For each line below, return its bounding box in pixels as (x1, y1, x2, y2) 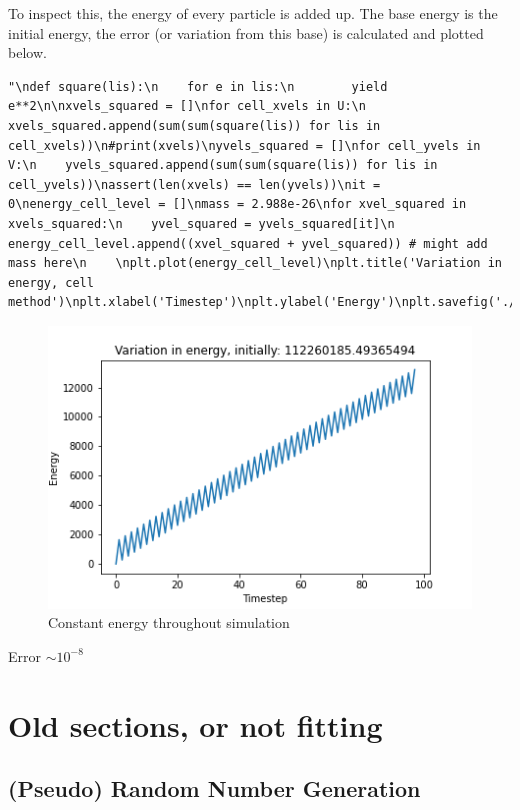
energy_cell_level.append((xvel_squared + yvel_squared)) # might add (8, 236, 488, 251)
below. (8, 42, 47, 63)
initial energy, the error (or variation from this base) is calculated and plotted (8, 22, 484, 43)
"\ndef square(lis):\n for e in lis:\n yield (8, 79, 388, 94)
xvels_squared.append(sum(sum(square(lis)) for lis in (8, 118, 381, 133)
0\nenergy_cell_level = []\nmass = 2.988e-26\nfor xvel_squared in (8, 197, 467, 212)
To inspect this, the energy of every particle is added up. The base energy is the (8, 3, 498, 23)
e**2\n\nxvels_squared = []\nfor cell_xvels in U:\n (8, 99, 366, 114)
